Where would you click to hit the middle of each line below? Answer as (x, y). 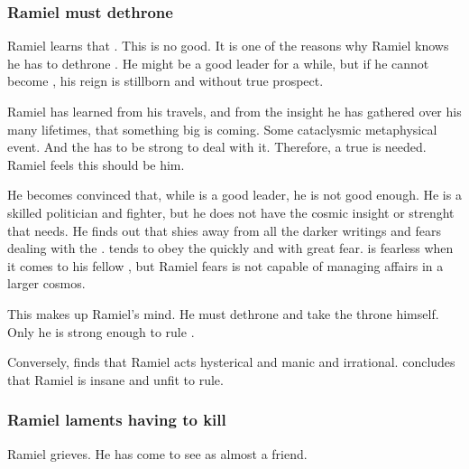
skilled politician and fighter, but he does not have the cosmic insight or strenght (231, 212)
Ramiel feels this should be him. (96, 164)
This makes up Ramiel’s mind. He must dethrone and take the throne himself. (223, 313)
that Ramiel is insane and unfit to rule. (115, 379)
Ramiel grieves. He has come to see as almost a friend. (157, 453)
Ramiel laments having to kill (117, 420)
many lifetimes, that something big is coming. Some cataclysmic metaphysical (222, 129)
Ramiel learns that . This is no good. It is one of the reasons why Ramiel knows (228, 46)
